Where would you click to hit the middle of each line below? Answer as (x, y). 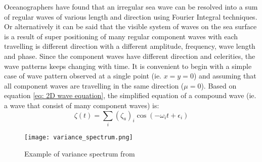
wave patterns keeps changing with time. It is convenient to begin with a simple (128, 66)
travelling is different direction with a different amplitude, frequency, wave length (130, 46)
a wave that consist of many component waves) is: (82, 105)
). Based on (219, 85)
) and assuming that (225, 76)
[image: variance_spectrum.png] (79, 137)
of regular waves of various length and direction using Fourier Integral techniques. (131, 16)
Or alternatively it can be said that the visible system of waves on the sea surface (130, 26)
